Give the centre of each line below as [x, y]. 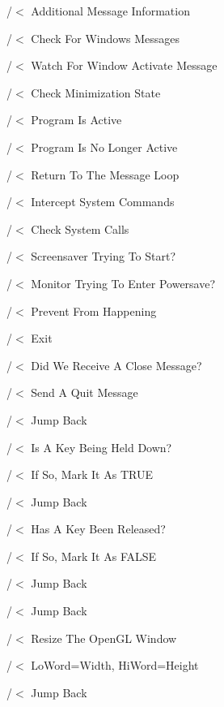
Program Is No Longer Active [104, 147]
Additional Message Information [110, 11]
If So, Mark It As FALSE [94, 556]
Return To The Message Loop [105, 174]
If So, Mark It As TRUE [92, 474]
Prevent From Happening [94, 310]
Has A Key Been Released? [98, 529]
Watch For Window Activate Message [124, 65]
